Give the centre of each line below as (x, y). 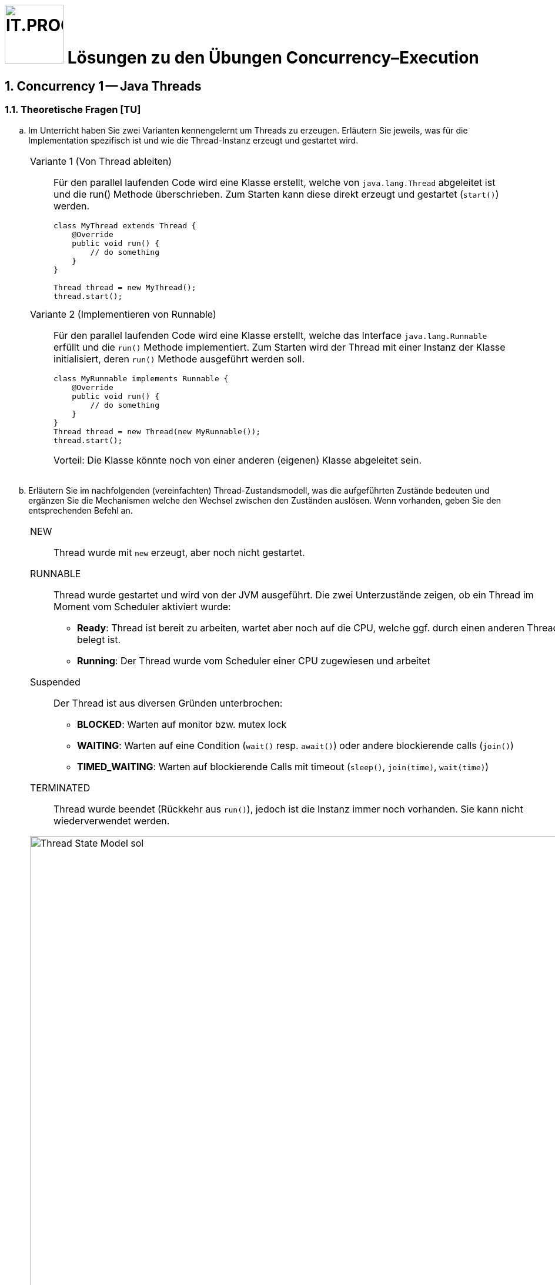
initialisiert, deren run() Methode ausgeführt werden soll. (179, 359)
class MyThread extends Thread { (125, 225)
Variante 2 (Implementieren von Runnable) (123, 314)
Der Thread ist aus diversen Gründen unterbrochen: (168, 703)
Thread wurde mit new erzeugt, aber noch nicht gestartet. (179, 552)
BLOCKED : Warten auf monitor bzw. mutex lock (182, 724)
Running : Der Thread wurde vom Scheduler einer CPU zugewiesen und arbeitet (254, 660)
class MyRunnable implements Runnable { (141, 378)
